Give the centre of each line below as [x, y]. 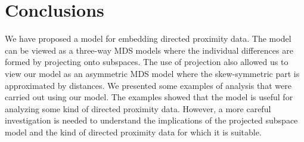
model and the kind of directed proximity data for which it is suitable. [133, 132]
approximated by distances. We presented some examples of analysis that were [148, 85]
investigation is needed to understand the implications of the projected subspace [151, 120]
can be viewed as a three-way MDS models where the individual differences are [149, 50]
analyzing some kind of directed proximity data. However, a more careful [138, 108]
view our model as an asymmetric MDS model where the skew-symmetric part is [152, 73]
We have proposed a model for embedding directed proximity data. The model [148, 38]
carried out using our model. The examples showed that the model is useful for [149, 97]
